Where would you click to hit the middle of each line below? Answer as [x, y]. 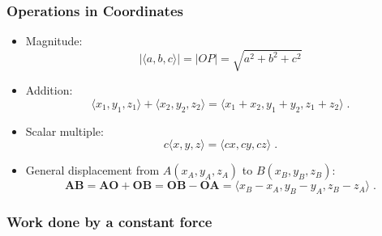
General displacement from [92, 170]
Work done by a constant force [109, 222]
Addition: [49, 90]
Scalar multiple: [64, 131]
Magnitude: [54, 41]
